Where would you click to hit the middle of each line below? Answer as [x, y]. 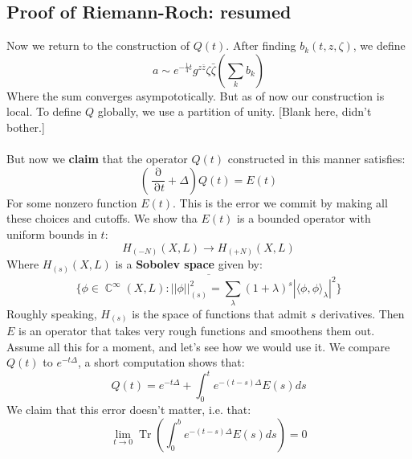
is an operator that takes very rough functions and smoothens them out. [197, 331]
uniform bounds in [52, 234]
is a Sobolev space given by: [189, 264]
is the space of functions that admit [220, 313]
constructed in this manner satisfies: [316, 159]
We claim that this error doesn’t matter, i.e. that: [129, 410]
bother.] [26, 127]
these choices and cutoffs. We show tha [102, 218]
